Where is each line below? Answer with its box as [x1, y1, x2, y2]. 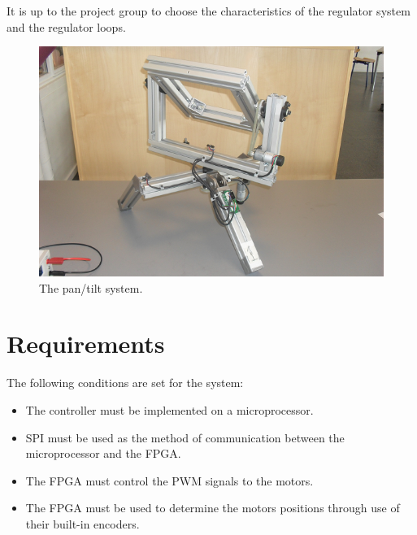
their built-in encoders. [25, 515, 140, 532]
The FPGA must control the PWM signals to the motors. [25, 472, 314, 489]
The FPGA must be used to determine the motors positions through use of [25, 499, 400, 516]
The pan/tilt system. [39, 279, 143, 296]
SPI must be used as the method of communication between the [25, 428, 345, 446]
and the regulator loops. [7, 18, 126, 35]
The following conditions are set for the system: [7, 374, 244, 391]
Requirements [7, 327, 165, 360]
